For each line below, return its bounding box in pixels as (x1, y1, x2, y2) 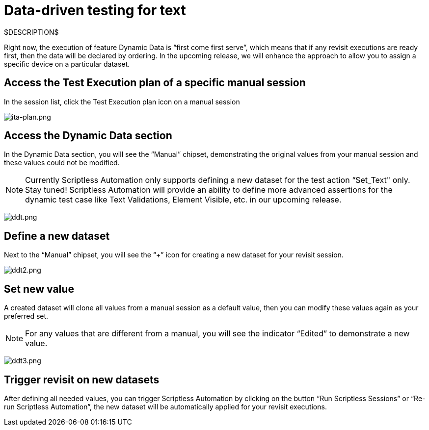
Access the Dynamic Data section (4, 129, 172, 142)
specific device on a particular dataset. (4, 59, 130, 68)
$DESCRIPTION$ (4, 27, 59, 36)
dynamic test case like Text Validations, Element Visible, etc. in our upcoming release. (25, 195, 342, 205)
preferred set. (4, 312, 49, 321)
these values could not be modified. (4, 158, 120, 167)
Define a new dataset (4, 229, 110, 242)
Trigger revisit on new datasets (4, 373, 160, 386)
